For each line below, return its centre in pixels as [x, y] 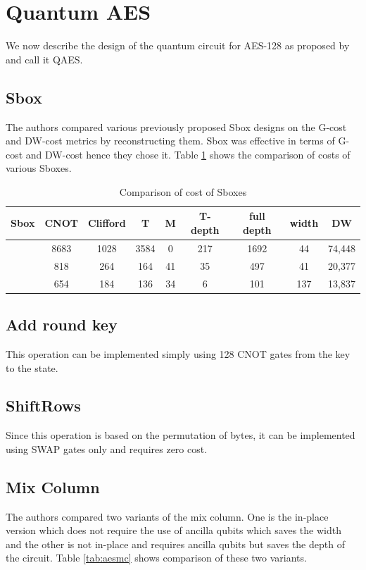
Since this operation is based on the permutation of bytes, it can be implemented [181, 435]
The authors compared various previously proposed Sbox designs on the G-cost [176, 126]
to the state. [32, 367]
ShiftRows [43, 405]
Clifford [107, 223]
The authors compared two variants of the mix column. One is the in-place [167, 516]
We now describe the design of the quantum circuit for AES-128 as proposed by [178, 45]
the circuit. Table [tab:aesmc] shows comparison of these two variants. [156, 558]
